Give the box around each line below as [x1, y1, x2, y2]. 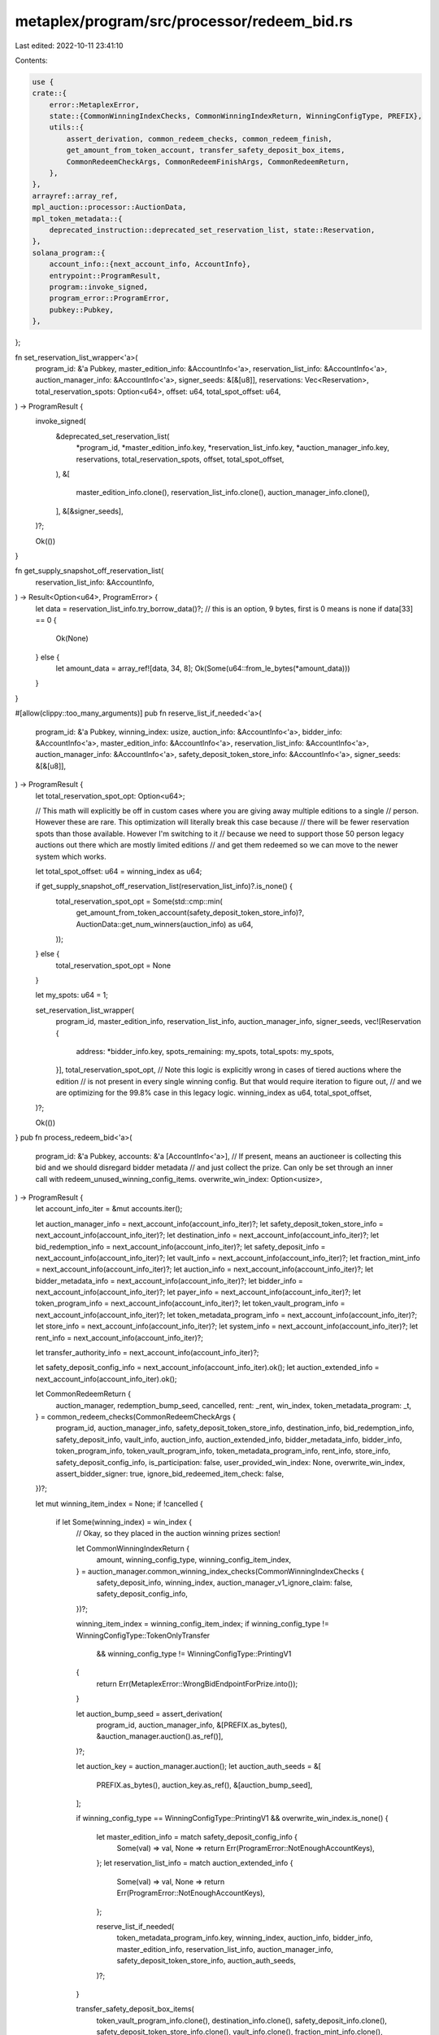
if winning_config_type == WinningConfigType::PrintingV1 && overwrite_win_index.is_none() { [76, 1814, 389, 1823]
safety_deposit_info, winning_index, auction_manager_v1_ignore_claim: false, [96, 1578, 353, 1587]
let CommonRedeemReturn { [35, 1389, 132, 1399]
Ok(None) [55, 633, 89, 643]
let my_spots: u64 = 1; [35, 990, 109, 1000]
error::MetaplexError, [49, 100, 140, 109]
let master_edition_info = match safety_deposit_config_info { [96, 1831, 298, 1841]
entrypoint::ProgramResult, [49, 271, 162, 280]
